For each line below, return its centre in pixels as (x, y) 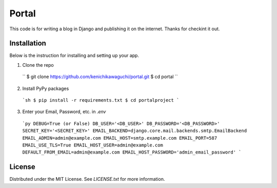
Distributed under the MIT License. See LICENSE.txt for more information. (87, 179)
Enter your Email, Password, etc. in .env (64, 112)
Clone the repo (38, 65)
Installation (28, 43)
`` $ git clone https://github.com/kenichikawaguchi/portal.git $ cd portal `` (100, 77)
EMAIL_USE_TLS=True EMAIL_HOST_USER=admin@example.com (93, 145)
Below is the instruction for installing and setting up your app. (74, 55)
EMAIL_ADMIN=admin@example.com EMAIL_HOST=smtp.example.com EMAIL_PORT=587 (120, 138)
